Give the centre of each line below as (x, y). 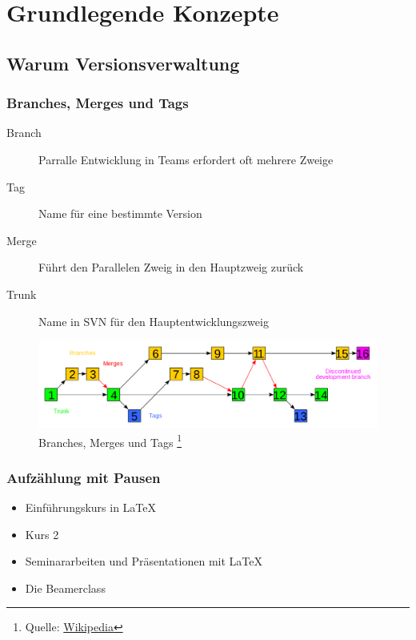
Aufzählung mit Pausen (84, 477)
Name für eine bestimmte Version (120, 213)
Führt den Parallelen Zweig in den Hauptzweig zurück (171, 267)
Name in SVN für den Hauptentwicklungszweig (154, 321)
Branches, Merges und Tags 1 (110, 441)
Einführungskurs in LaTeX (91, 507)
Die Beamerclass (65, 588)
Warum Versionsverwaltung (123, 63)
